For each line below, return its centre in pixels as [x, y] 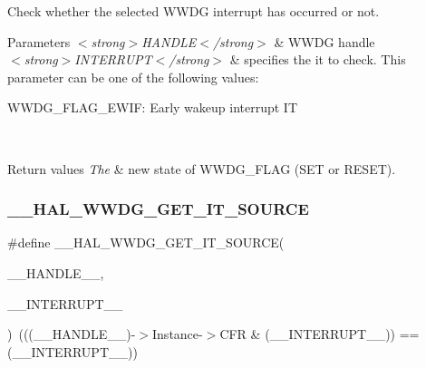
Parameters [39, 41]
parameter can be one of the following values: [133, 77]
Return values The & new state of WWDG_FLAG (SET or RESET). [202, 168]
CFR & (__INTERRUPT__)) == [319, 334]
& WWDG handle [324, 41]
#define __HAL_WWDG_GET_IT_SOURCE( [146, 242]
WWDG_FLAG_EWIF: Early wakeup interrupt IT [153, 107]
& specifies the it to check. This [318, 59]
